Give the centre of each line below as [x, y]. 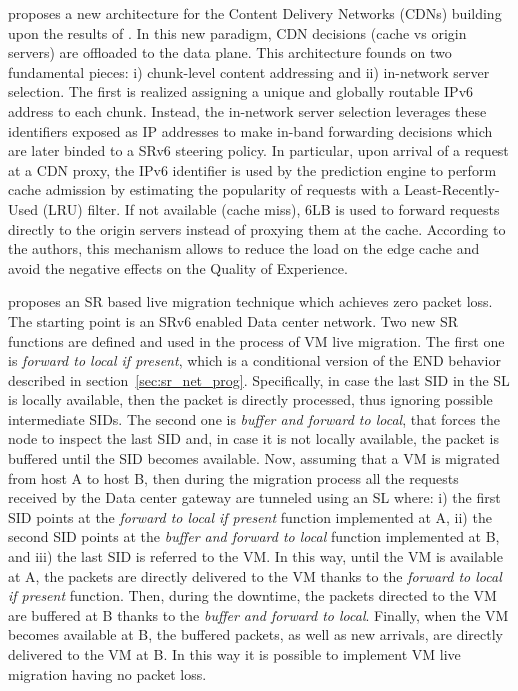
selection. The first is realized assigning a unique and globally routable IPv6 [241, 91]
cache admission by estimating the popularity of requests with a [204, 189]
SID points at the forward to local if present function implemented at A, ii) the [250, 516]
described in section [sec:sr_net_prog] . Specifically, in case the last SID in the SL [259, 379]
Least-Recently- [452, 189]
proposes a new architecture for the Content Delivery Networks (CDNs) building [255, 13]
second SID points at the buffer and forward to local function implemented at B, [254, 536]
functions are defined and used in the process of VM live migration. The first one [256, 340]
